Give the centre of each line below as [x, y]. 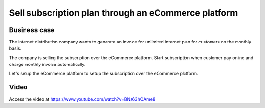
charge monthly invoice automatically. [47, 65]
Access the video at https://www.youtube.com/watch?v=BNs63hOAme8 [82, 99]
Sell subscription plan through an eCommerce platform [123, 13]
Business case [32, 30]
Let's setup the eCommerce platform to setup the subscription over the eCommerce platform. [104, 73]
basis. [15, 48]
